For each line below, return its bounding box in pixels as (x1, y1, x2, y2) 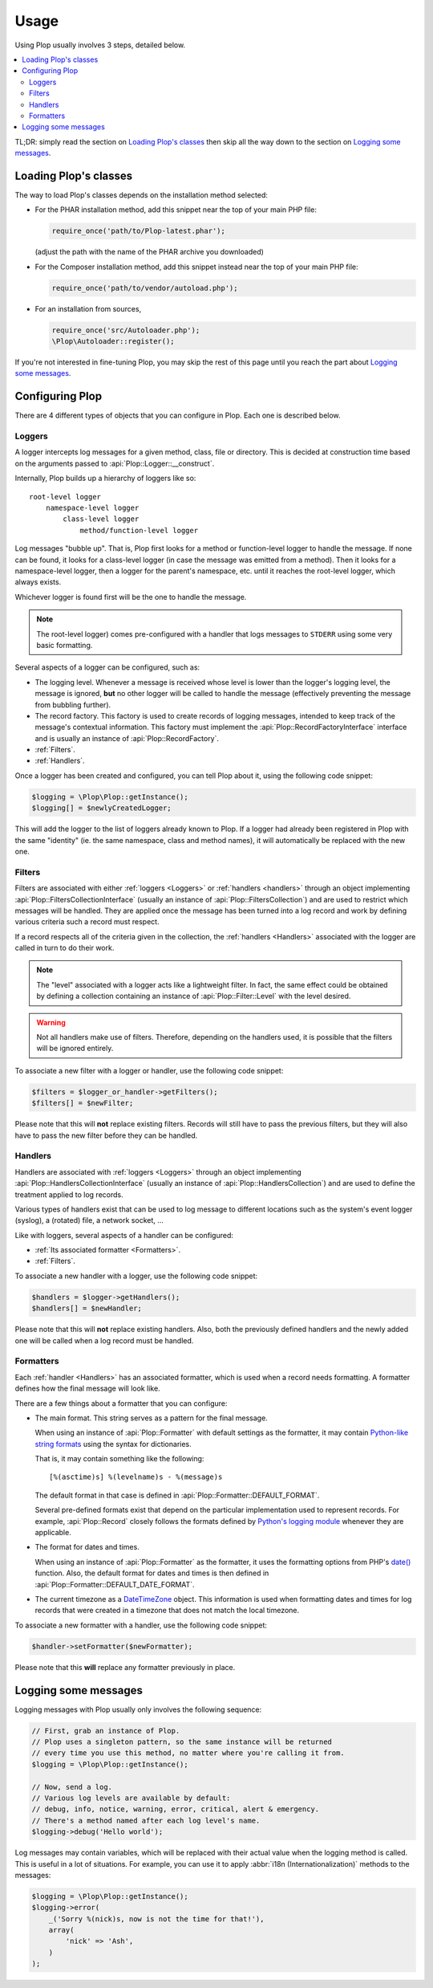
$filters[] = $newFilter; (31, 1098, 134, 1108)
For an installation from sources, (34, 303, 142, 313)
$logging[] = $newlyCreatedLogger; (31, 804, 172, 813)
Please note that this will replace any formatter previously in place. (14, 1662, 236, 1672)
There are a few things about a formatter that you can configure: (14, 1398, 228, 1408)
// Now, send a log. (31, 1782, 112, 1791)
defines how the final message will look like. (14, 1383, 160, 1393)
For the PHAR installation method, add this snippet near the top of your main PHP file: (34, 205, 317, 214)
